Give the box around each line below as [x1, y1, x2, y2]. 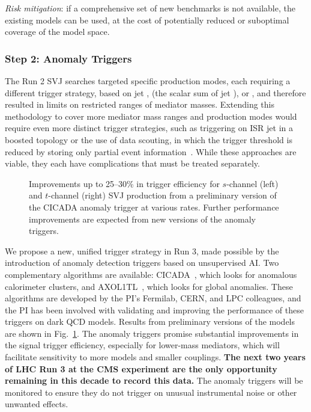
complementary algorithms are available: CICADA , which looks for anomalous [5, 268, 297, 280]
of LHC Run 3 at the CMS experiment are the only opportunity [5, 362, 277, 375]
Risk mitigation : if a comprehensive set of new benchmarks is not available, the [5, 2, 295, 14]
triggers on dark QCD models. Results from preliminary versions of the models [5, 315, 295, 328]
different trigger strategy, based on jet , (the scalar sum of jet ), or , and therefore [5, 86, 306, 99]
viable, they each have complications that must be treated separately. [5, 157, 260, 170]
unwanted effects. [5, 398, 68, 410]
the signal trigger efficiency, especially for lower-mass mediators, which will [5, 339, 280, 351]
